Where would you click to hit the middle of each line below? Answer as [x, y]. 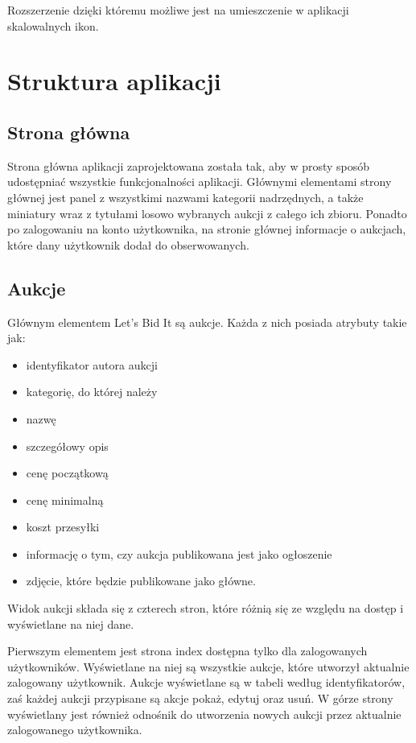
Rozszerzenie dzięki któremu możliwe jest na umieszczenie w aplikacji [178, 10]
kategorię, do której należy [92, 392]
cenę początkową [67, 473]
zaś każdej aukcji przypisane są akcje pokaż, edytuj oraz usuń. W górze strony [200, 698]
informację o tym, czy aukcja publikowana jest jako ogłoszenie [179, 553]
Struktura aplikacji [114, 81]
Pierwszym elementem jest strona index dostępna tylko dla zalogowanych [187, 651]
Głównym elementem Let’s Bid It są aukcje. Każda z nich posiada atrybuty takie [207, 322]
